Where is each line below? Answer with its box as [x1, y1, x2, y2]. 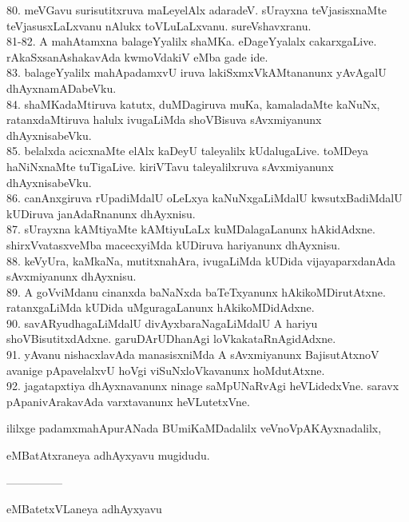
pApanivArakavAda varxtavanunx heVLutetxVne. [6, 392, 250, 409]
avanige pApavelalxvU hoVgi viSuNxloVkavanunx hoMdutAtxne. [6, 361, 325, 378]
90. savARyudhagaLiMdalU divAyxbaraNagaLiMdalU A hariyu [6, 314, 318, 331]
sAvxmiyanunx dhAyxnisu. [6, 268, 137, 285]
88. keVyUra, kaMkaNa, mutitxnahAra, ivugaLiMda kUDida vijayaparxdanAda [6, 252, 396, 269]
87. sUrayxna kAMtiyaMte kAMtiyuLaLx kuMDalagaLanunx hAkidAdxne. [6, 221, 375, 237]
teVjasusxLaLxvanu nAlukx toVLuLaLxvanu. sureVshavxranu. [6, 17, 312, 34]
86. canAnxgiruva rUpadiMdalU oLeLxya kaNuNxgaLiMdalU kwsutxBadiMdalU [6, 189, 403, 206]
